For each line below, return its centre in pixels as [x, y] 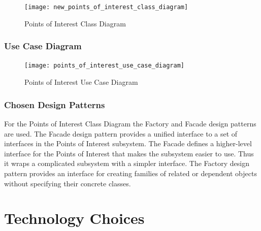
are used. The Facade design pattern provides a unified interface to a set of [121, 133]
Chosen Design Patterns [55, 104]
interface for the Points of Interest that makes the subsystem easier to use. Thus [129, 153]
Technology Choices [74, 218]
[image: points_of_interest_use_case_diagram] [104, 66]
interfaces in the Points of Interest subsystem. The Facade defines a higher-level [128, 143]
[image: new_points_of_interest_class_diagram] [106, 7]
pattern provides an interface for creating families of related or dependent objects [130, 173]
